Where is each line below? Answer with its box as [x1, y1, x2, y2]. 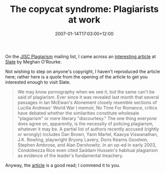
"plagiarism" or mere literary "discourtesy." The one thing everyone [17, 115, 157, 121]
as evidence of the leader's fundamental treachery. [17, 152, 124, 158]
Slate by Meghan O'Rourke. [5, 58, 62, 64]
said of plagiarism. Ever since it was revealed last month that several [17, 94, 159, 100]
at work [68, 14, 100, 25]
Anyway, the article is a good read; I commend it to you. [5, 162, 120, 168]
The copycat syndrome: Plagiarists [10, 3, 159, 15]
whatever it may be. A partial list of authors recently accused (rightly [17, 126, 159, 132]
